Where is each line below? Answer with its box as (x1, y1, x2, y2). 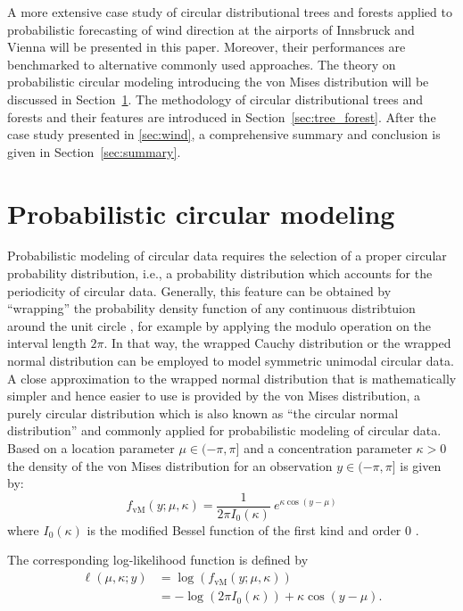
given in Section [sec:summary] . (7, 142, 181, 161)
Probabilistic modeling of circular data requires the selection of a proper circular (7, 246, 447, 265)
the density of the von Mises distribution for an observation (7, 456, 333, 475)
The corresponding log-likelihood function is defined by (7, 550, 309, 569)
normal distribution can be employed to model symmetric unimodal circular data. (7, 351, 454, 370)
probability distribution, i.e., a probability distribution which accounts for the (7, 264, 433, 283)
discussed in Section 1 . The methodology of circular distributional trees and (7, 89, 424, 108)
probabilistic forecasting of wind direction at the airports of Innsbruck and (7, 20, 415, 38)
